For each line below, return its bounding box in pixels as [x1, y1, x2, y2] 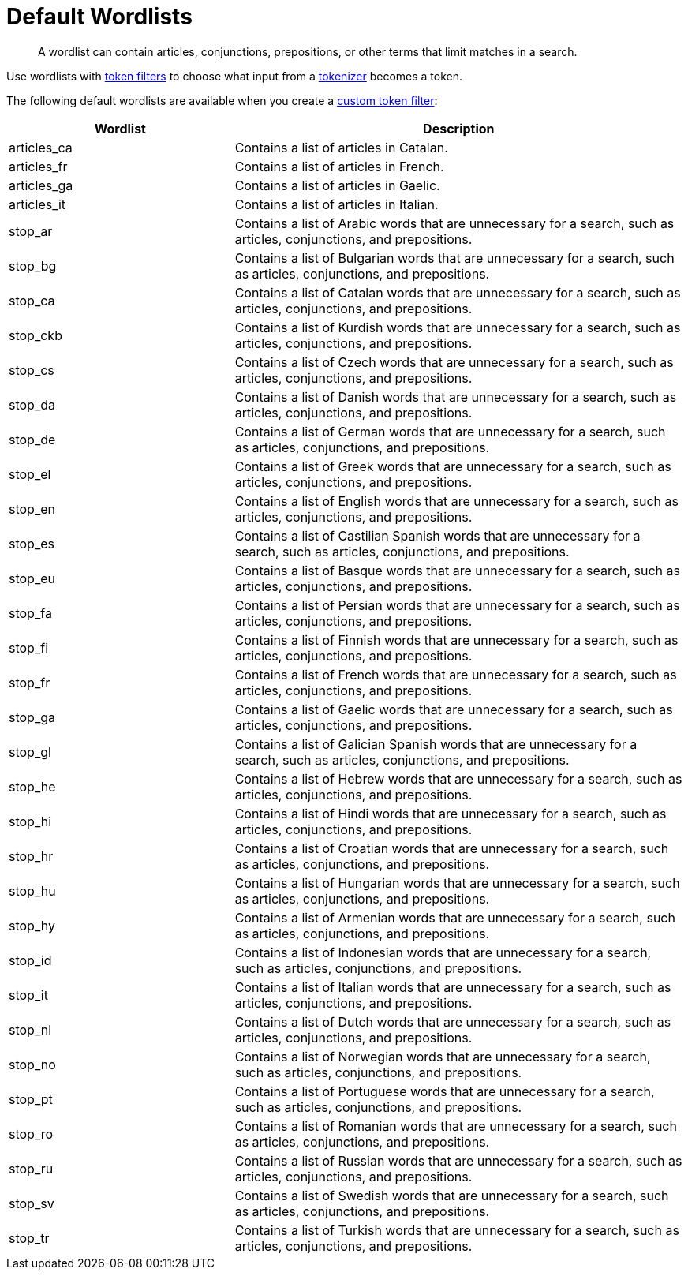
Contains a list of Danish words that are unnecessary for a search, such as [234, 388, 677, 405]
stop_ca [9, 292, 55, 309]
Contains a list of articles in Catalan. [234, 139, 448, 155]
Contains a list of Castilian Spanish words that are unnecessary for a [234, 527, 641, 544]
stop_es [9, 535, 54, 552]
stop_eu [9, 570, 55, 586]
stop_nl [9, 1021, 52, 1038]
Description [423, 120, 495, 137]
